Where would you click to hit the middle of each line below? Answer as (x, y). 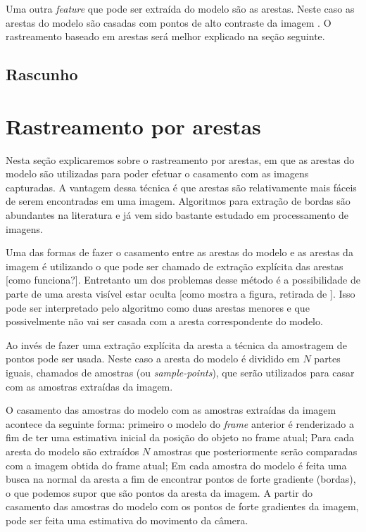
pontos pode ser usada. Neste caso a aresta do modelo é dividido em (153, 359)
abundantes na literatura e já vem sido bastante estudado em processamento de (177, 215)
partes (327, 359)
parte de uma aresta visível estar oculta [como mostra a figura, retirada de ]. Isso (181, 294)
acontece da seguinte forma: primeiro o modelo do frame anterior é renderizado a (180, 423)
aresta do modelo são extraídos (72, 451)
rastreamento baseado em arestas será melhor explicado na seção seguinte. (165, 36)
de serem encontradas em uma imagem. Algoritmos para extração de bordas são (178, 201)
